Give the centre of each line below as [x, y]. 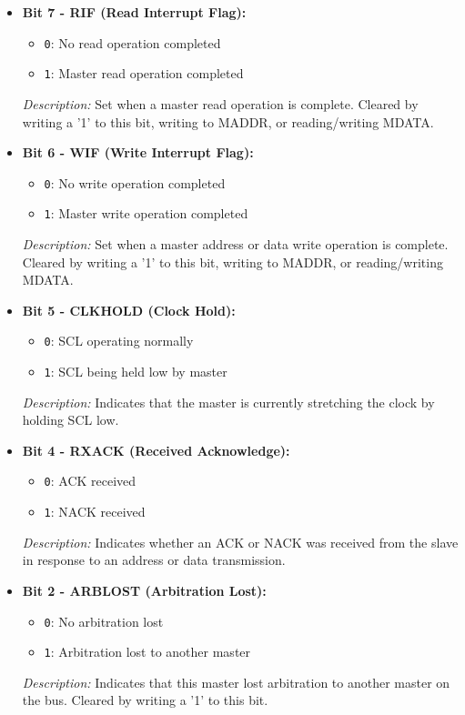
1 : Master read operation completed [144, 73]
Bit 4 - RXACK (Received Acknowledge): [156, 450]
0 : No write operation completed [135, 182]
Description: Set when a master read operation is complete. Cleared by [220, 103]
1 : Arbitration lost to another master [147, 652]
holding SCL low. [71, 420]
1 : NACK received [95, 512]
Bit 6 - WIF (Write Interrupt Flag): [138, 152]
